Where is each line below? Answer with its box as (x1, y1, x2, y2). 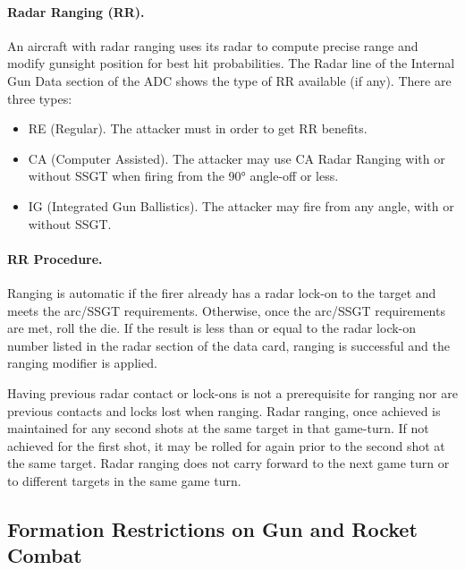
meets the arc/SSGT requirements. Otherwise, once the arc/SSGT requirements (7, 301, 445, 319)
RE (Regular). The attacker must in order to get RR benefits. (28, 119, 368, 138)
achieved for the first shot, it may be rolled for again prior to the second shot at (7, 436, 445, 455)
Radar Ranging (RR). (7, 2, 145, 21)
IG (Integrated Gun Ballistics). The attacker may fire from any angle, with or (28, 196, 454, 215)
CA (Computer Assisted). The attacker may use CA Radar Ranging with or (28, 149, 445, 167)
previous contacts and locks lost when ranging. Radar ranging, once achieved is (7, 401, 441, 420)
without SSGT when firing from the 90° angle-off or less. (28, 166, 339, 185)
